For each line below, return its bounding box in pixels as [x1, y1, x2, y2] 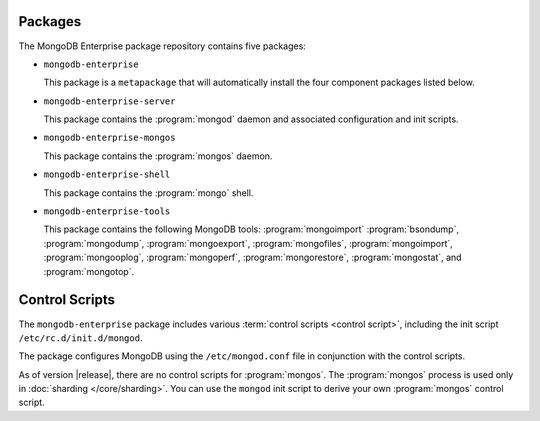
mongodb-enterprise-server [43, 95, 176, 107]
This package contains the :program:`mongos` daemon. [43, 150, 273, 162]
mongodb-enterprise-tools [43, 206, 171, 217]
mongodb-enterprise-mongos [43, 132, 176, 144]
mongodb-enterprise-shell [43, 169, 171, 180]
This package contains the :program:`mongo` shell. [43, 186, 254, 199]
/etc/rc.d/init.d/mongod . [18, 331, 143, 344]
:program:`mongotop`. [43, 265, 135, 277]
